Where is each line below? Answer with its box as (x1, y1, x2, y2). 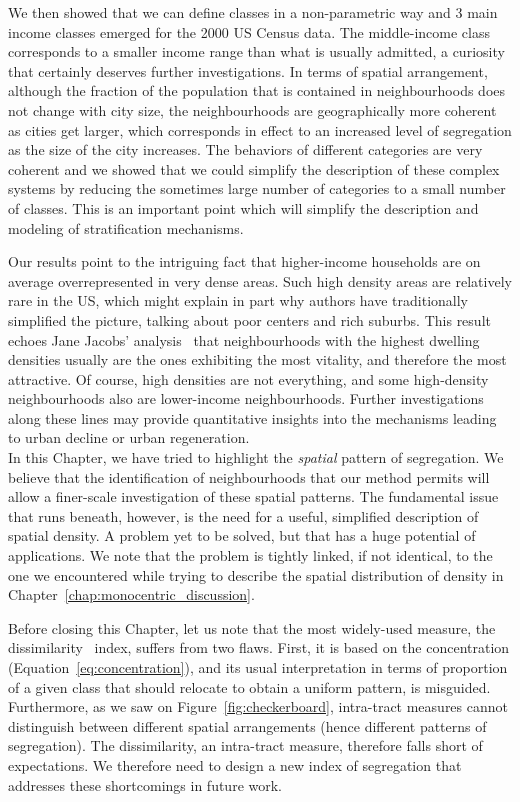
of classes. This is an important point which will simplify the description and (8, 197, 479, 218)
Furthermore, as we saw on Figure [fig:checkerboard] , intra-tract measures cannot (8, 696, 508, 717)
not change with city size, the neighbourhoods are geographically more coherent (8, 99, 497, 120)
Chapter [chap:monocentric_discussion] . (8, 584, 255, 605)
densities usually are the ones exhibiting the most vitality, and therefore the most (8, 349, 507, 370)
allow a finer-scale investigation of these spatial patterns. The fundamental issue (8, 486, 499, 507)
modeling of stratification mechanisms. (8, 217, 244, 238)
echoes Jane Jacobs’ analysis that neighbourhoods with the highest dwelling (8, 329, 480, 350)
